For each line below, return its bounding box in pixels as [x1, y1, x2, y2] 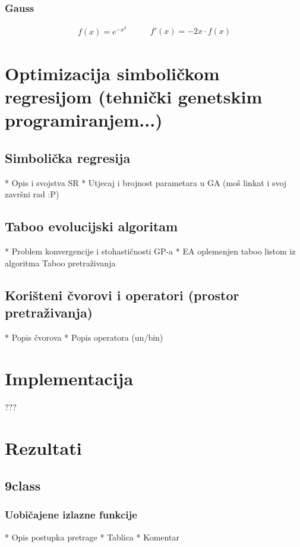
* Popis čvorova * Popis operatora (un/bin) [5, 331, 163, 343]
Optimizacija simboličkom [5, 61, 220, 86]
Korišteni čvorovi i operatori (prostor [5, 285, 239, 304]
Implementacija [5, 366, 134, 390]
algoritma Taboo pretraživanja [5, 256, 116, 269]
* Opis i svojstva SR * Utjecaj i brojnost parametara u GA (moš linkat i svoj [5, 176, 287, 188]
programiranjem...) [5, 108, 163, 132]
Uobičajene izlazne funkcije [5, 507, 137, 522]
